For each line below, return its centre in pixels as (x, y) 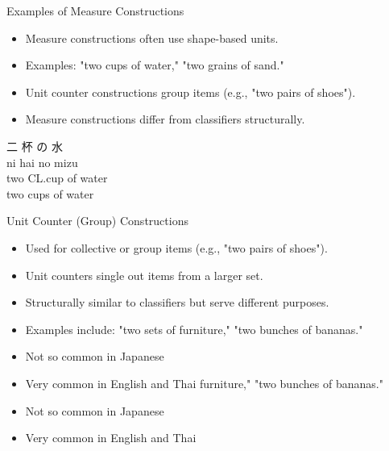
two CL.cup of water (57, 178)
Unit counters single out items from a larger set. (144, 275)
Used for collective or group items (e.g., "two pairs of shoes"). (176, 247)
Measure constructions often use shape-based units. (152, 38)
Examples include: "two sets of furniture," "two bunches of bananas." (194, 329)
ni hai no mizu (42, 162)
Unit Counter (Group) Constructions (97, 221)
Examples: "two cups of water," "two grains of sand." (155, 65)
